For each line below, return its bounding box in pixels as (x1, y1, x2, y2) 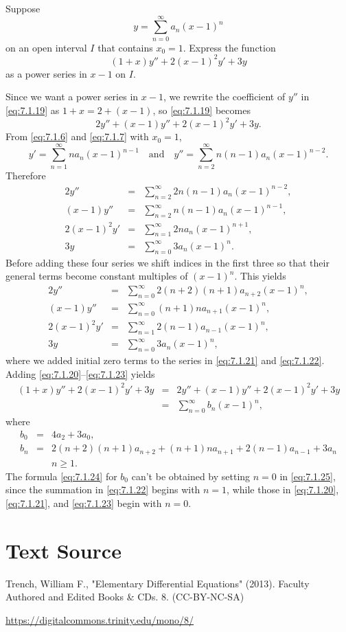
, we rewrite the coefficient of (163, 89, 286, 104)
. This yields (234, 269, 286, 283)
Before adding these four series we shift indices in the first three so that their (5, 255, 330, 269)
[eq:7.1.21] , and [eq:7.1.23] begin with (5, 496, 162, 510)
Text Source (5, 536, 122, 564)
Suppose (5, 1, 41, 15)
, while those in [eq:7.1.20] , (227, 482, 339, 497)
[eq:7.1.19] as (5, 103, 60, 117)
